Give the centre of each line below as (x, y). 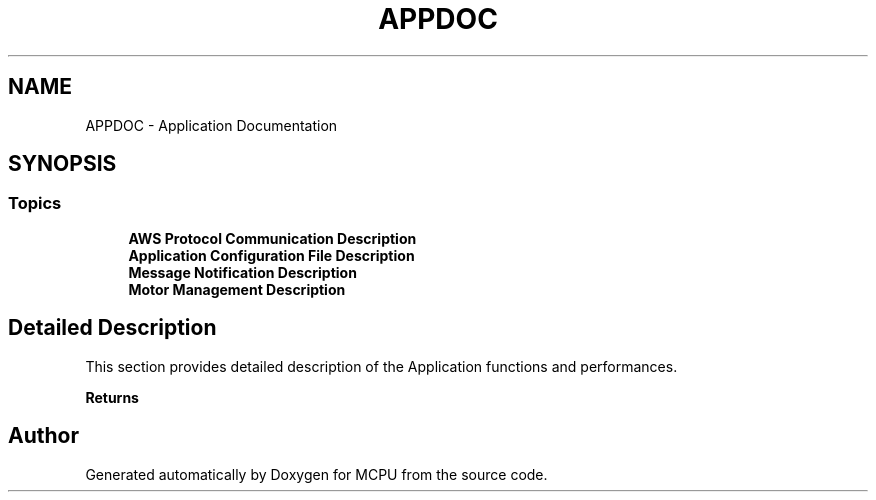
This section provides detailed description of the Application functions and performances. (381, 366)
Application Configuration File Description (271, 255)
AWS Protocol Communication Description (272, 238)
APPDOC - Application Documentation (211, 125)
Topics (35, 203)
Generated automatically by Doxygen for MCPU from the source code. (316, 474)
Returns (112, 397)
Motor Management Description (237, 289)
